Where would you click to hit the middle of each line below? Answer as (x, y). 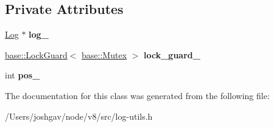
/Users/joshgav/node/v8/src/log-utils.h (79, 116)
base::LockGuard (36, 54)
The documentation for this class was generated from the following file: (137, 95)
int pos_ (23, 75)
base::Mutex (104, 54)
